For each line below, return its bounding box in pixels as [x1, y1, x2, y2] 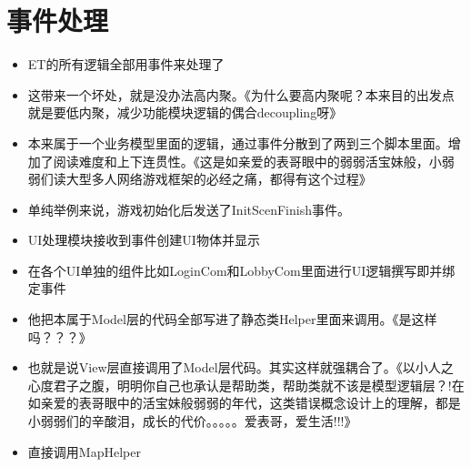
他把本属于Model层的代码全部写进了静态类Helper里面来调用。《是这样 [27, 310, 437, 329]
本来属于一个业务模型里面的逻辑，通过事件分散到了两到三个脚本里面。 [27, 133, 448, 152]
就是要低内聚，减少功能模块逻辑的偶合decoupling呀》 [27, 103, 343, 122]
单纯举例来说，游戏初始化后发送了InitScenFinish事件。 [27, 199, 350, 218]
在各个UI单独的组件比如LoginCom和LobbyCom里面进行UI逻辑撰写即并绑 [27, 260, 456, 279]
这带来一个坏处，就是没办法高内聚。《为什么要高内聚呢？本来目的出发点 [27, 85, 455, 104]
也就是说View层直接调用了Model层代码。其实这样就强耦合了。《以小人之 [27, 358, 454, 377]
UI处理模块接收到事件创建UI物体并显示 [27, 230, 260, 249]
